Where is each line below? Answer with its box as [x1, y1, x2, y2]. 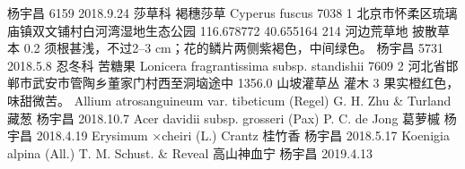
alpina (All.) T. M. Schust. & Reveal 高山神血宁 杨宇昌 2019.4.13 [7, 143, 373, 162]
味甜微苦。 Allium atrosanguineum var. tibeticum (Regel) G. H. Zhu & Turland [7, 90, 452, 109]
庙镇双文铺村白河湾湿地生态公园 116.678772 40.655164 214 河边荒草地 [7, 21, 408, 39]
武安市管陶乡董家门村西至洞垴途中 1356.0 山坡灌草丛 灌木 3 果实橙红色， [31, 73, 460, 92]
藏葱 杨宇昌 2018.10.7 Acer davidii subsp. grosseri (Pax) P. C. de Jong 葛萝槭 [7, 108, 441, 127]
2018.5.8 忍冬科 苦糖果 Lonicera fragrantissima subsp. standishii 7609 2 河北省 [7, 55, 446, 74]
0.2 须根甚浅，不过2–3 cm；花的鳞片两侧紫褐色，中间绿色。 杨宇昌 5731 [23, 38, 444, 57]
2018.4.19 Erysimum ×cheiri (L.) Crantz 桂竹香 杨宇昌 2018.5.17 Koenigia [36, 126, 450, 145]
